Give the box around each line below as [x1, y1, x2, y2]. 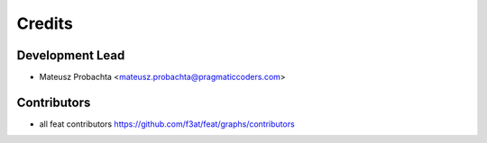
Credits [16, 13, 74, 33]
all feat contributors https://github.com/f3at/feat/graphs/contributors [39, 118, 295, 130]
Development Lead [16, 48, 125, 63]
